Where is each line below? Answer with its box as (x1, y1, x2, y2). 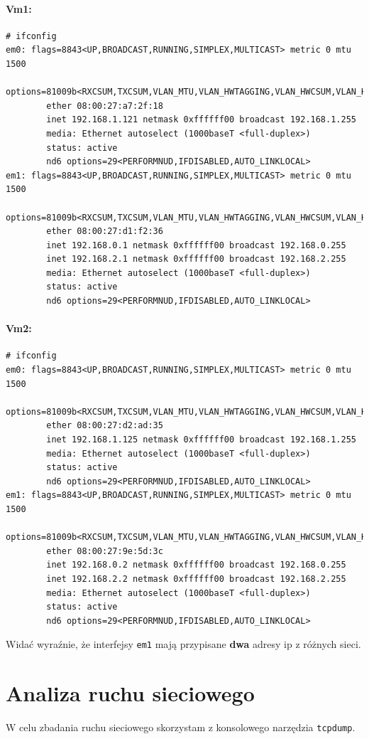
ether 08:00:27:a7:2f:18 (46, 100, 163, 111)
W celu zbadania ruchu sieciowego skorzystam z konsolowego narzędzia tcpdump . (6, 720, 356, 735)
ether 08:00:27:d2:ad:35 (46, 420, 163, 431)
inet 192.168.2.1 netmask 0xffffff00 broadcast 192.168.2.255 (46, 254, 346, 265)
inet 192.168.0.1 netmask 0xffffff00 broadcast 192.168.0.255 (46, 240, 346, 250)
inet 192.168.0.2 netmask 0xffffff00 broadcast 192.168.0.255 (46, 560, 346, 570)
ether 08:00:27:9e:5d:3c (46, 546, 163, 556)
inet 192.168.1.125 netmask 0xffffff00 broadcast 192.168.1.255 (46, 435, 356, 445)
